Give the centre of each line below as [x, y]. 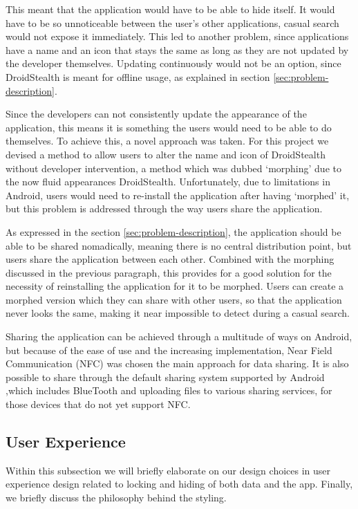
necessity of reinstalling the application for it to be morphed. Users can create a [175, 286]
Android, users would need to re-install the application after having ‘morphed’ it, [178, 195]
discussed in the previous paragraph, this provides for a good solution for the [169, 272]
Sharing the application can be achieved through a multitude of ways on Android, [179, 336]
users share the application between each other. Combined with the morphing [170, 259]
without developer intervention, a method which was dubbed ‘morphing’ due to [173, 168]
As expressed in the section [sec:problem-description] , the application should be [173, 231]
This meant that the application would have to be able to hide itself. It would [170, 9]
